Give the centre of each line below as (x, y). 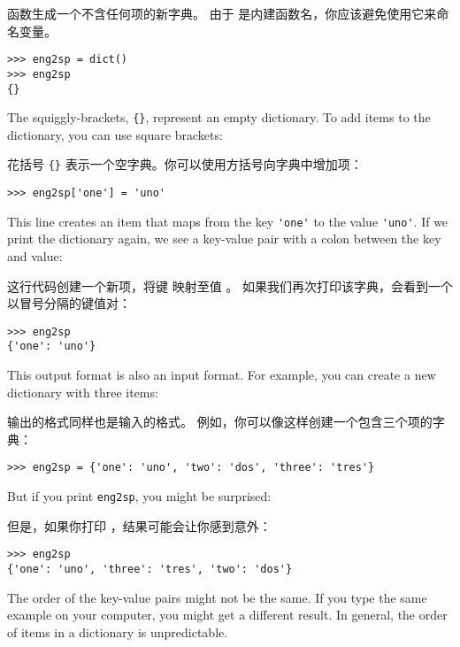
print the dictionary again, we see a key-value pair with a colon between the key (224, 239)
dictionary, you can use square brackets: (115, 134)
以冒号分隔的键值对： (69, 303)
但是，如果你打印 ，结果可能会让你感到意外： (139, 525)
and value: (35, 255)
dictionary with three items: (83, 392)
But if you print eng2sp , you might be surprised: (139, 496)
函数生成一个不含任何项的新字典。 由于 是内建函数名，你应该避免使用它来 (222, 13)
